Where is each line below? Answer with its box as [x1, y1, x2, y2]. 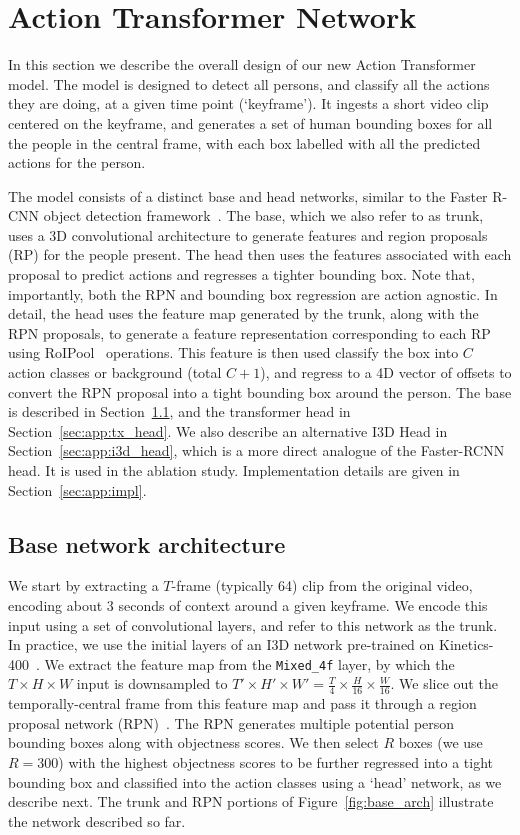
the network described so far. [8, 810, 186, 831]
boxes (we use [398, 732, 483, 753]
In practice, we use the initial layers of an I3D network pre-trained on [8, 634, 435, 655]
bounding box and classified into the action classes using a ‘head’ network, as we [8, 771, 502, 792]
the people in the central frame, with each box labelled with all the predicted [8, 132, 481, 153]
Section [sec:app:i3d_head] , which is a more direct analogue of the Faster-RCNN [8, 440, 505, 461]
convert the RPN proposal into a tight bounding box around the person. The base [8, 381, 512, 402]
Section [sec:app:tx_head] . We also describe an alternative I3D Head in [8, 420, 448, 441]
